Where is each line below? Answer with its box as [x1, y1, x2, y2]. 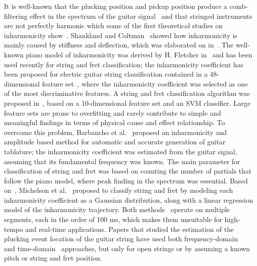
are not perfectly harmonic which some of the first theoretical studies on [4, 20, 223, 31]
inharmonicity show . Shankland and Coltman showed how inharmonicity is [4, 30, 238, 40]
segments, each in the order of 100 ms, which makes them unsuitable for [4, 214, 222, 224]
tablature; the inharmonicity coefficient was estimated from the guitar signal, [4, 146, 237, 156]
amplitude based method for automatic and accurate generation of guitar [4, 136, 225, 147]
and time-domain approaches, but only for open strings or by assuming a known [4, 243, 250, 253]
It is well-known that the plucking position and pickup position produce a [4, 1, 227, 11]
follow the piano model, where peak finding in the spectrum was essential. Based [4, 175, 248, 185]
